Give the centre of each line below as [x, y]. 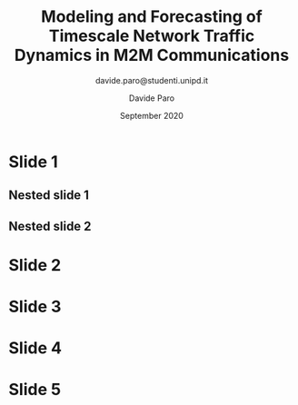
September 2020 [152, 115]
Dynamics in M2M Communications [152, 55]
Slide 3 [35, 307]
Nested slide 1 [49, 196]
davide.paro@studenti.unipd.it [152, 80]
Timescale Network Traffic [152, 36]
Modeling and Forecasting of [152, 17]
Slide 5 [35, 390]
